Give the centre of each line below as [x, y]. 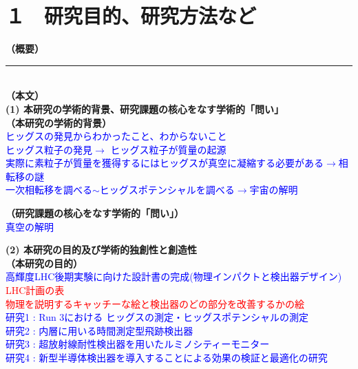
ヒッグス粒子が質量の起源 [168, 149]
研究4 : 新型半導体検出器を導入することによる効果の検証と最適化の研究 [167, 357]
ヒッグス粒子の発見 [49, 149]
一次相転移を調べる [49, 190]
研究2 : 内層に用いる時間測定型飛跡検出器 [99, 330]
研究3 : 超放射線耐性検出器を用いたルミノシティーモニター [138, 344]
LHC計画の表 [35, 290]
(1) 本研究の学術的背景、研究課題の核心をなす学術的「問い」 [145, 108]
